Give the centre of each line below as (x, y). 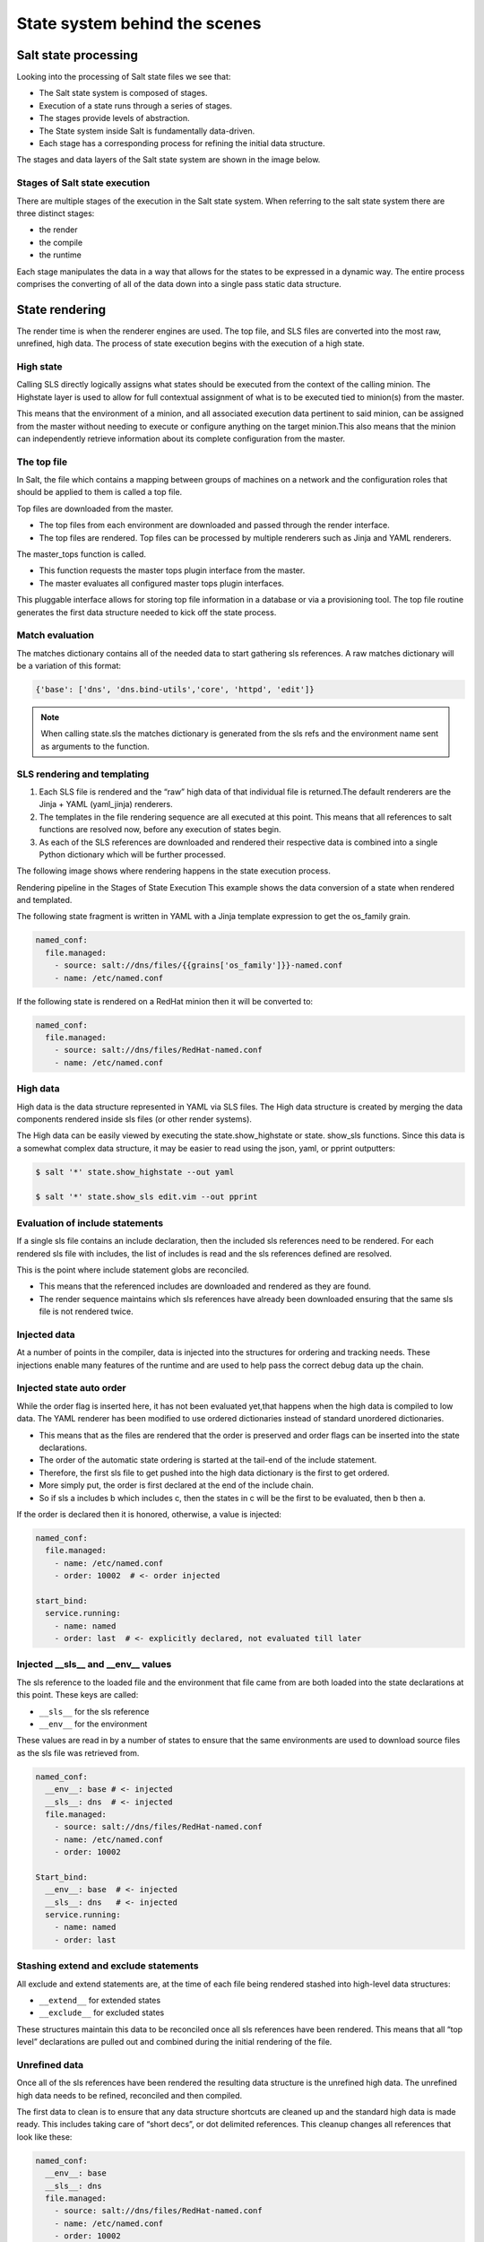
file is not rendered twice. (86, 1312)
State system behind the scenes (139, 23)
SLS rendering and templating (83, 774)
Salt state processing (77, 55)
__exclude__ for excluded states (102, 2012)
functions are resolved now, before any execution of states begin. (160, 830)
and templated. (44, 900)
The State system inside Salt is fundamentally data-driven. (147, 131)
